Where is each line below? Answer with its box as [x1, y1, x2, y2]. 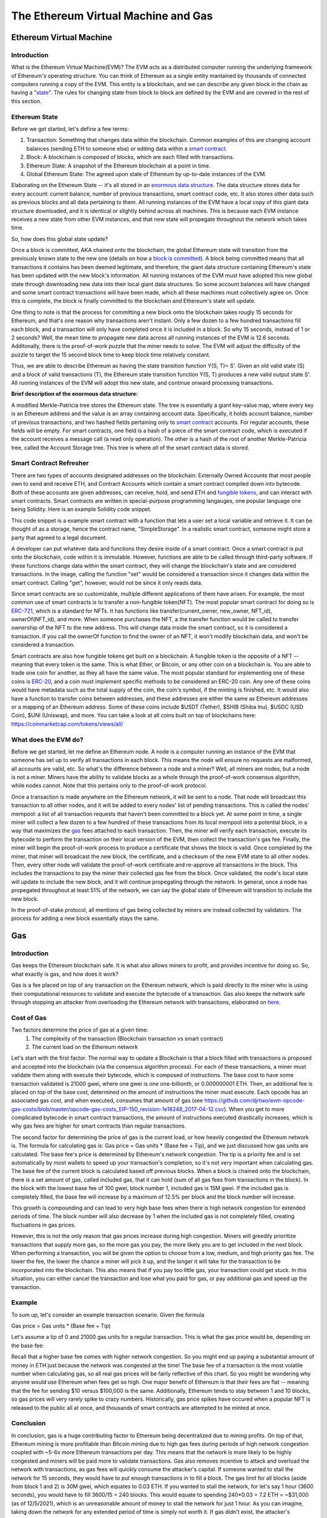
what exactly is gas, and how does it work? [11, 970, 119, 978]
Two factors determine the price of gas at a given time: [11, 1026, 148, 1033]
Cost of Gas [11, 1013, 47, 1022]
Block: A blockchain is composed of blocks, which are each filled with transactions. [26, 154, 234, 161]
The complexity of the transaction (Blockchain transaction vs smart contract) [31, 1035, 223, 1042]
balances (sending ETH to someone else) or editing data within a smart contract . [26, 145, 227, 152]
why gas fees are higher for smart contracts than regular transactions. [11, 1122, 187, 1129]
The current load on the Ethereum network [31, 1043, 139, 1050]
